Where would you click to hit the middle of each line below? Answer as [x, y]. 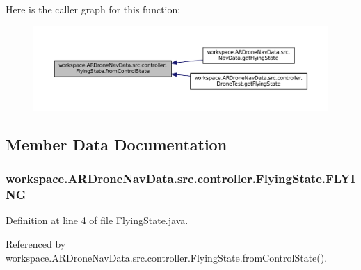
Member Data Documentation [117, 144]
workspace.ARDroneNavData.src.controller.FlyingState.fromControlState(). [167, 257]
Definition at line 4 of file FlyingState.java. [97, 220]
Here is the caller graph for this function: [93, 9]
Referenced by [36, 244]
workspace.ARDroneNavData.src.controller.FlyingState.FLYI [180, 178]
